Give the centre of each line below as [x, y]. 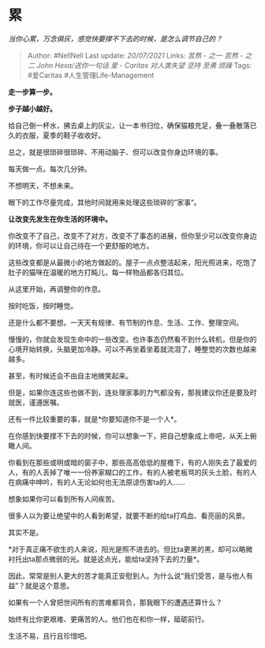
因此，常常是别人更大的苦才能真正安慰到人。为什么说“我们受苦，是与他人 [127, 575]
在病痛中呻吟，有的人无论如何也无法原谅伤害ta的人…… [97, 482]
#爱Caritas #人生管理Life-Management [91, 75]
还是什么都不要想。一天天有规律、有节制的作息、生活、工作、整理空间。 [125, 322]
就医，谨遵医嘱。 [36, 402]
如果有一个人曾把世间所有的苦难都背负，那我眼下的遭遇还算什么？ [115, 602]
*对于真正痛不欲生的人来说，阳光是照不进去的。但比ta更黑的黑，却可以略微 [131, 549]
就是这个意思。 [49, 585]
